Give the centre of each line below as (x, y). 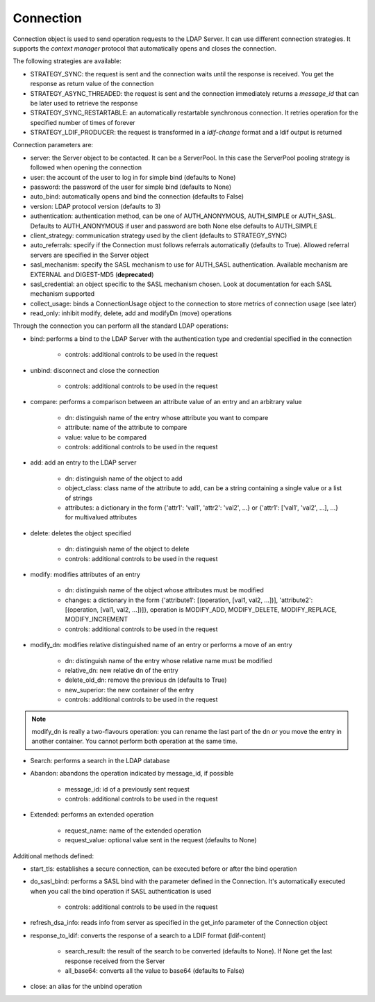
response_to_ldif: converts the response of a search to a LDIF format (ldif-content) (148, 935)
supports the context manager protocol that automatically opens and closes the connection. (145, 48)
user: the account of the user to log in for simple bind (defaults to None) (133, 177)
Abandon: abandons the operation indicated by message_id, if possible (132, 774)
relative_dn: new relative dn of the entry (122, 671)
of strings (79, 498)
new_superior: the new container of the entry (130, 690)
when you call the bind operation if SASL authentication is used (121, 891)
